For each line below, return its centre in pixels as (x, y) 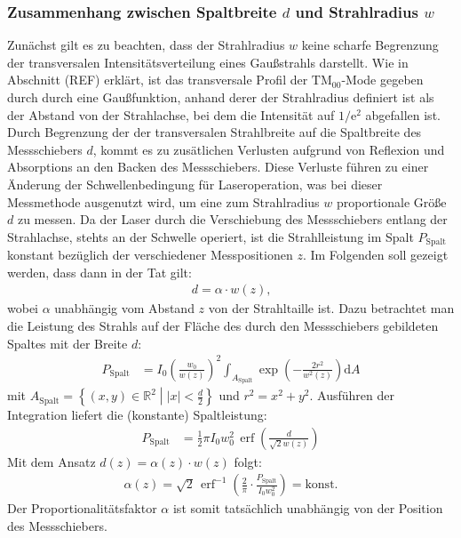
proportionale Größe (391, 201)
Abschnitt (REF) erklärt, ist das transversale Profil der (158, 80)
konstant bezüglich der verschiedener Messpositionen (150, 255)
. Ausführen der (352, 395)
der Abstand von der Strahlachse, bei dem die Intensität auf (171, 114)
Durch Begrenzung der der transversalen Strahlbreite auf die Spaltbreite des (215, 132)
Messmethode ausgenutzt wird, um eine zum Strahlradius (163, 201)
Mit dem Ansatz (52, 461)
